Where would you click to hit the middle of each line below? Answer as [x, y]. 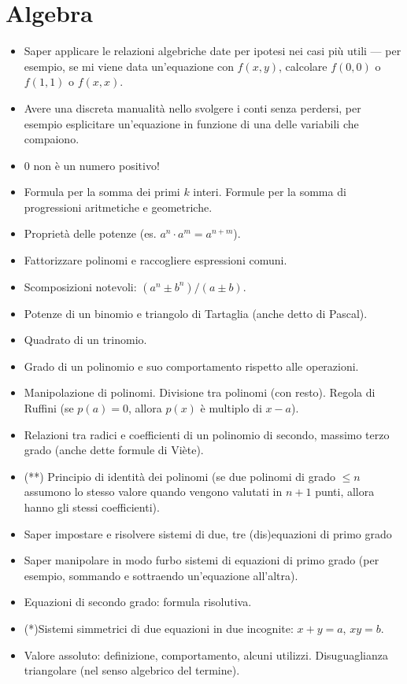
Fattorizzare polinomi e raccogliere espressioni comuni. [155, 260]
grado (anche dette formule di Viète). [114, 450]
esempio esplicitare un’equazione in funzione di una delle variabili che [191, 123]
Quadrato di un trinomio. [85, 340]
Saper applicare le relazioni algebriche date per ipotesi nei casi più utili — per [213, 51]
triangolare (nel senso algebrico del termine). [132, 670]
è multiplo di [231, 408]
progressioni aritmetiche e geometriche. [118, 207]
